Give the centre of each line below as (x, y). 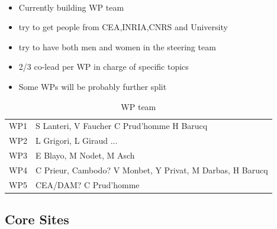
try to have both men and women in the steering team (117, 46)
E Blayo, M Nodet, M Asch (85, 155)
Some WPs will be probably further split (93, 86)
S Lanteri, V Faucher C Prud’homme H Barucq (121, 126)
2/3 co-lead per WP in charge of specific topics (104, 67)
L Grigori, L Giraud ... (76, 141)
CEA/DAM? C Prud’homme (87, 184)
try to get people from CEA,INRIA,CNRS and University (123, 27)
